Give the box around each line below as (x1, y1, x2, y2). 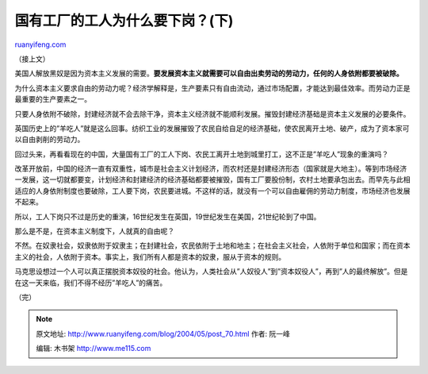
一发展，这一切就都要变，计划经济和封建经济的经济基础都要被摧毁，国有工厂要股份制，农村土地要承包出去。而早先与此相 (14, 175, 411, 184)
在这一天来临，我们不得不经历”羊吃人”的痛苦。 (14, 278, 167, 287)
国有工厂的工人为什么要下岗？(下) (14, 12, 234, 29)
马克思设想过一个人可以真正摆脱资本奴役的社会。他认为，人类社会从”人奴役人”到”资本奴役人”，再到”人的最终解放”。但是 (14, 267, 408, 276)
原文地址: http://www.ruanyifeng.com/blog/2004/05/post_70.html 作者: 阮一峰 (36, 329, 291, 338)
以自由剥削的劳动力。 (14, 135, 85, 145)
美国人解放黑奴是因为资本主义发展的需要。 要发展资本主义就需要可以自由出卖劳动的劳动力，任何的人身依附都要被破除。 (14, 68, 403, 79)
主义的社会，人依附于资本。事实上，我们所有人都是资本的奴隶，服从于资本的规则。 (14, 252, 285, 261)
